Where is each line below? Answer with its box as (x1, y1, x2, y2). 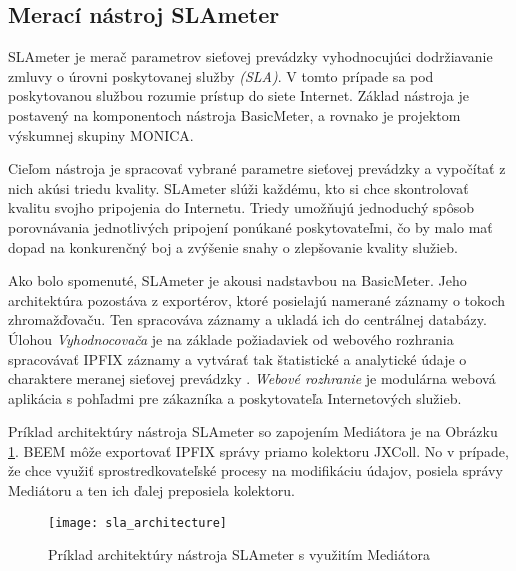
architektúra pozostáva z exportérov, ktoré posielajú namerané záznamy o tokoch (8, 289, 505, 310)
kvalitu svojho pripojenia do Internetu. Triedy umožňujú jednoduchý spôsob (8, 197, 474, 218)
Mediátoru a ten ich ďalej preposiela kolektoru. (8, 480, 295, 501)
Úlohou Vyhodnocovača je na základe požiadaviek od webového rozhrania (8, 328, 454, 349)
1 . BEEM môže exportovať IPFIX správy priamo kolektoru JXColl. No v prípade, (8, 440, 509, 461)
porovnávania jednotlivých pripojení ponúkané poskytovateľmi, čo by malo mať (8, 216, 493, 237)
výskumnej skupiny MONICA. (8, 124, 194, 145)
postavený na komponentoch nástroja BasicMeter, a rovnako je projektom (8, 104, 461, 125)
